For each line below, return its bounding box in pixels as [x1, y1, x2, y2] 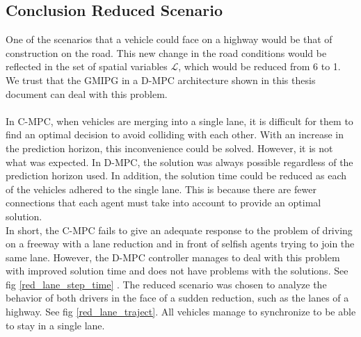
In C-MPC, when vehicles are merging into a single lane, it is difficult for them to [6, 113, 353, 128]
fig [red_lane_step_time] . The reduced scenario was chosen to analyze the [6, 277, 327, 291]
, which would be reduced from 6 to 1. [178, 59, 341, 74]
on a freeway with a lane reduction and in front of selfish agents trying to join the [6, 236, 355, 251]
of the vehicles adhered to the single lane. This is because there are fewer [6, 181, 316, 196]
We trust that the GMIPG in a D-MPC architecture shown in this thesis [6, 72, 316, 87]
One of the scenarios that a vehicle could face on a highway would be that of [6, 32, 332, 47]
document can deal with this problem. [6, 86, 168, 101]
